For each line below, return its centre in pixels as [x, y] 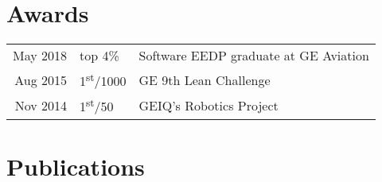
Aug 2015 [41, 79]
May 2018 [40, 56]
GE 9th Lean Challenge [205, 79]
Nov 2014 [41, 106]
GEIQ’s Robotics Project [209, 106]
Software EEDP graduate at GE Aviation [254, 56]
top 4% [99, 56]
